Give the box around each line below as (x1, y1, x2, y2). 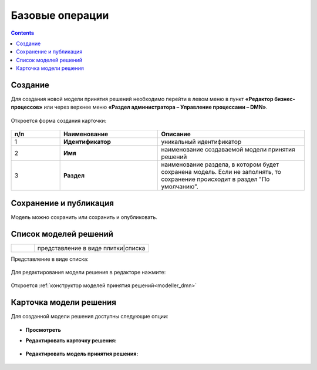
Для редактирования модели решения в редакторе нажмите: (11, 269, 166, 275)
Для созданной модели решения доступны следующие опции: (11, 313, 168, 320)
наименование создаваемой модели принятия (161, 146, 296, 154)
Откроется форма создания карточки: (11, 117, 107, 124)
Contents (11, 29, 35, 36)
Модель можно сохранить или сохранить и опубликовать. (11, 213, 158, 220)
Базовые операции (11, 9, 109, 22)
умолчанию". (161, 183, 199, 191)
